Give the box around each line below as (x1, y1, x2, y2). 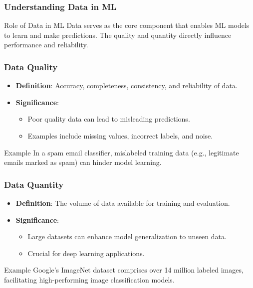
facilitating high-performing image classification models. (4, 274, 175, 285)
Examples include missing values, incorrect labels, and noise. (27, 131, 213, 141)
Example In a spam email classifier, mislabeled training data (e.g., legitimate (4, 147, 239, 157)
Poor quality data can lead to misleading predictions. (27, 114, 190, 124)
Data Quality (4, 60, 58, 73)
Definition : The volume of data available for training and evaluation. (15, 198, 230, 208)
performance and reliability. (4, 39, 88, 50)
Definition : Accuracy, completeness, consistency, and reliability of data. (15, 80, 238, 91)
